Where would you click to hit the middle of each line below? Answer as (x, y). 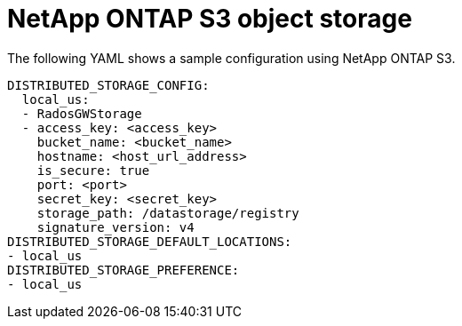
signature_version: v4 (115, 227)
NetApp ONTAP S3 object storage (210, 19)
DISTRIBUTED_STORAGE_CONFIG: (108, 85)
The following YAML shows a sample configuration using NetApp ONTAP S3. (231, 58)
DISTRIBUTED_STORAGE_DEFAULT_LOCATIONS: (150, 241)
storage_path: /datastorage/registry (168, 213)
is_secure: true (93, 170)
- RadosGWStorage (82, 113)
